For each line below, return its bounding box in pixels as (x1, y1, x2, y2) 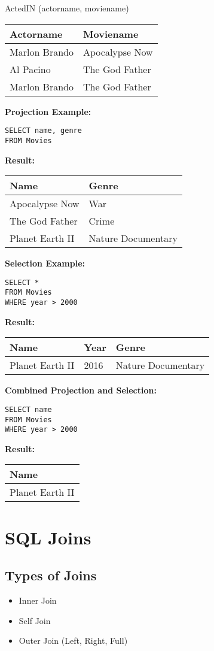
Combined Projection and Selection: (5, 384, 157, 396)
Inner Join (19, 594, 57, 606)
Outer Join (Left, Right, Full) (19, 634, 128, 647)
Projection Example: (5, 105, 91, 117)
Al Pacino (10, 62, 51, 76)
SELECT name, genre (5, 126, 82, 135)
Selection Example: (5, 257, 85, 270)
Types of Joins (5, 566, 97, 585)
